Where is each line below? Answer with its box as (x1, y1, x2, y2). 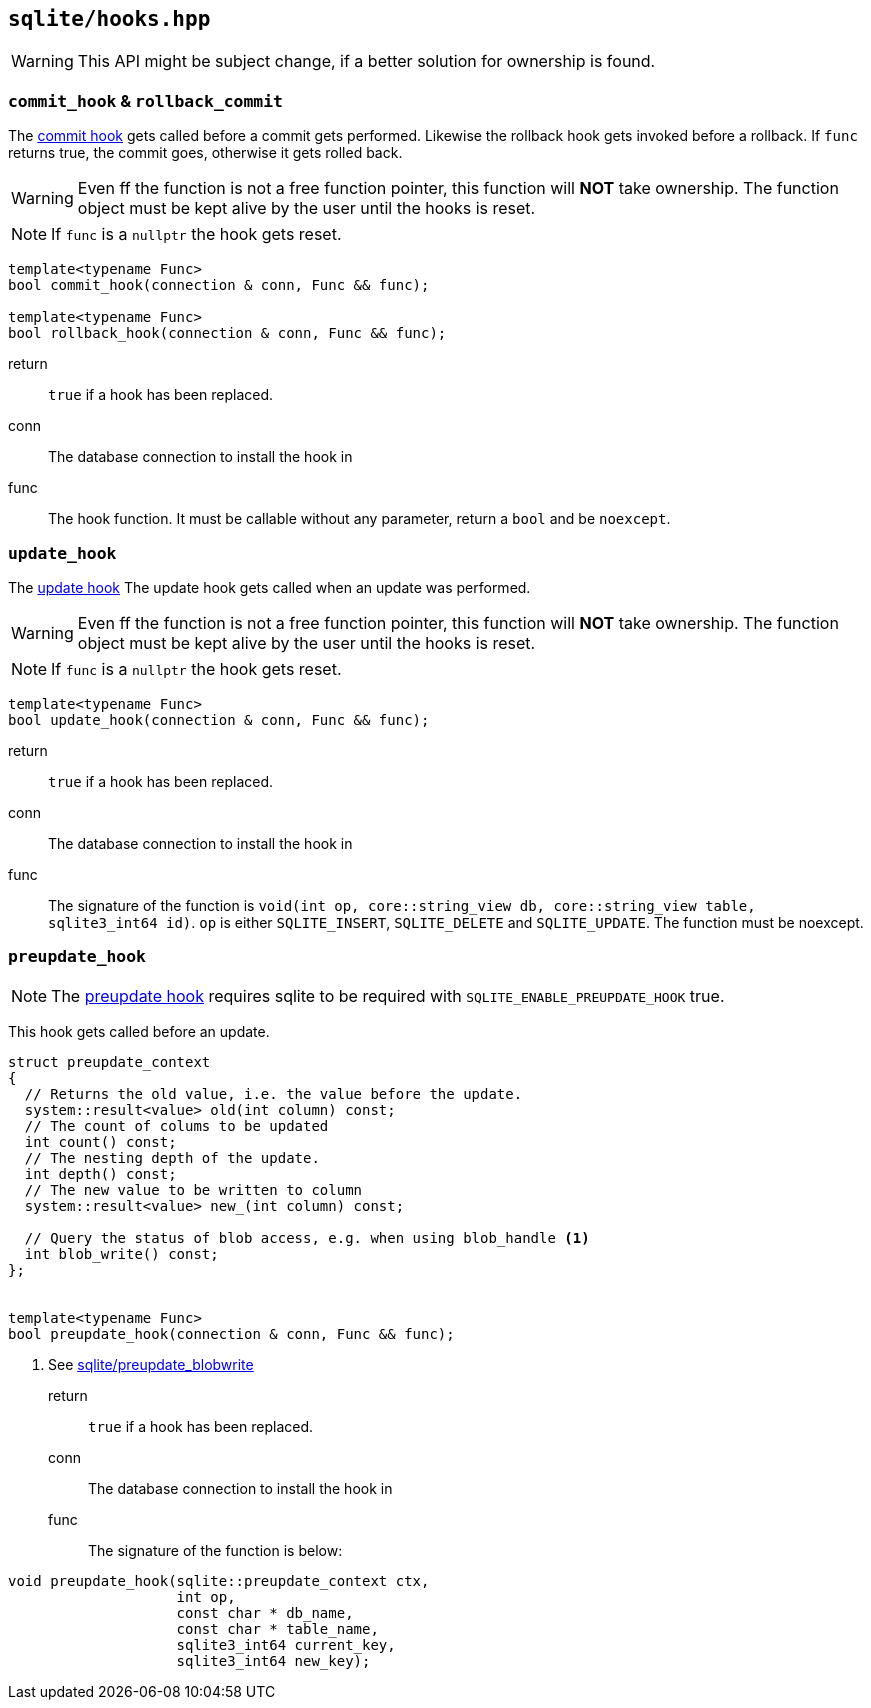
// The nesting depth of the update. (24, 1149, 320, 1166)
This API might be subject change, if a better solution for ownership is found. (77, 51, 656, 72)
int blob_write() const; (24, 1245, 219, 1262)
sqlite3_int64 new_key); (176, 1652, 371, 1669)
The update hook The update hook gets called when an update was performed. (8, 578, 531, 596)
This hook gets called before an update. (8, 1022, 270, 1040)
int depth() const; (24, 1165, 177, 1182)
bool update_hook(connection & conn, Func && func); (8, 711, 430, 728)
